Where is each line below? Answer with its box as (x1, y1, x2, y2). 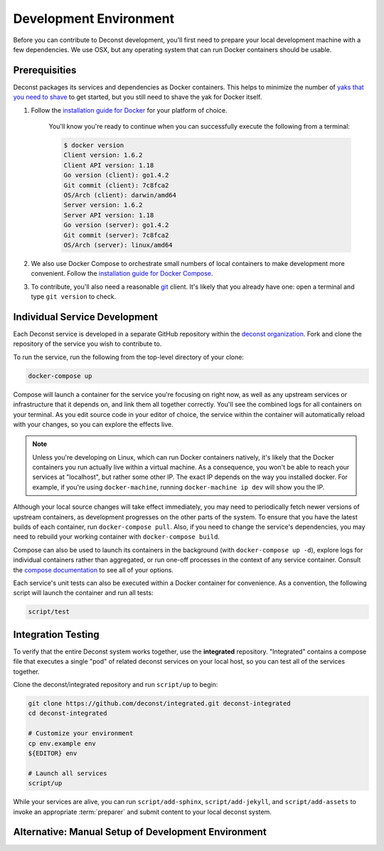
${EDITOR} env (28, 749, 78, 757)
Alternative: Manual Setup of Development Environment (13, 826, 267, 838)
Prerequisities (13, 64, 77, 76)
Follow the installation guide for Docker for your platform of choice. (31, 105, 228, 114)
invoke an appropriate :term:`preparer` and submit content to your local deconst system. (13, 808, 272, 816)
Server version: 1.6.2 (63, 201, 143, 210)
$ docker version (63, 141, 124, 149)
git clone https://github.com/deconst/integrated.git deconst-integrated (28, 699, 291, 707)
